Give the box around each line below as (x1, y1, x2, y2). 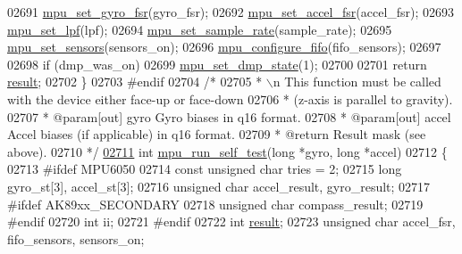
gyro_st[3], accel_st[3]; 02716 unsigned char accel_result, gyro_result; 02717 (7, 176, 431, 195)
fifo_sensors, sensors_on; (7, 229, 145, 248)
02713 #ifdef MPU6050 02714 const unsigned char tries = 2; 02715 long (7, 160, 402, 178)
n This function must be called (273, 72, 441, 91)
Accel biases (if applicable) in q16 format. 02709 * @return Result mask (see (7, 125, 426, 143)
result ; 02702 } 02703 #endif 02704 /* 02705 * (7, 72, 263, 91)
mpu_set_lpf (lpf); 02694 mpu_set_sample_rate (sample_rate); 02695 (7, 20, 392, 38)
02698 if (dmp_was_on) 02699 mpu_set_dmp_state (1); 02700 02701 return (7, 54, 427, 73)
